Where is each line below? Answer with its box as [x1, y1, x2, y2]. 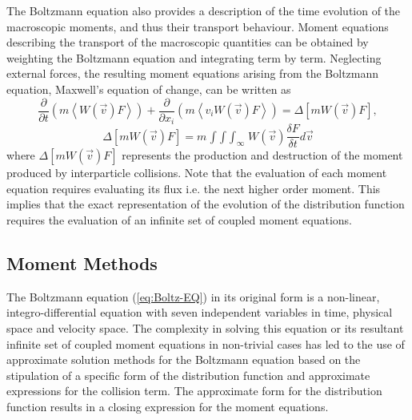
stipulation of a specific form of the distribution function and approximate [6, 366, 370, 383]
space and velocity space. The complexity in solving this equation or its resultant [6, 319, 404, 336]
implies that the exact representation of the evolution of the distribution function [6, 196, 405, 212]
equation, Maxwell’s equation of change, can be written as [6, 80, 291, 97]
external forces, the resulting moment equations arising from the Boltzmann [6, 65, 379, 82]
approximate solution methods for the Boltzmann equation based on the [6, 351, 361, 368]
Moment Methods [6, 250, 158, 275]
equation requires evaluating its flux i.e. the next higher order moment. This [6, 180, 381, 196]
